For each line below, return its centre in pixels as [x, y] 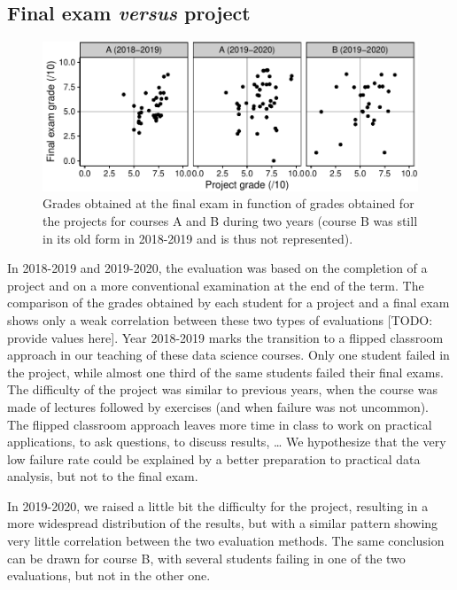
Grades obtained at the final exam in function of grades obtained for [228, 203]
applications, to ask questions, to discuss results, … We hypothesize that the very [227, 442]
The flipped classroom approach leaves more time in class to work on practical [220, 424]
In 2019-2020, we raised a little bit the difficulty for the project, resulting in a [218, 505]
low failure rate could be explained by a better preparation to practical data [214, 458]
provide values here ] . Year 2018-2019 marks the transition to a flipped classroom [225, 337]
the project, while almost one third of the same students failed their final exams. [225, 372]
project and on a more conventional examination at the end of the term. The [216, 285]
